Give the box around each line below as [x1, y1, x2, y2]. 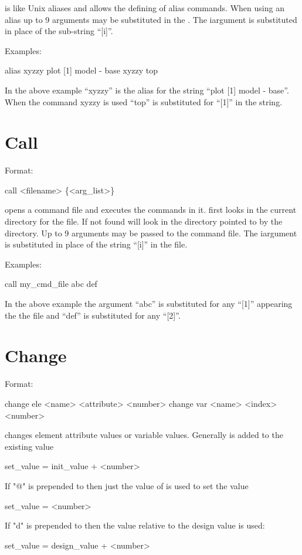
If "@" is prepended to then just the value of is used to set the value [5, 479, 249, 492]
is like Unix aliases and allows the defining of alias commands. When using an [5, 2, 284, 14]
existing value [5, 440, 54, 452]
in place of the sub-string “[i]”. [5, 25, 113, 37]
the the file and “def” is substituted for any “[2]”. [5, 309, 181, 321]
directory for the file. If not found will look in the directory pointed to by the [5, 215, 283, 228]
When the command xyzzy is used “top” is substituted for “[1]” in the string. [5, 95, 283, 108]
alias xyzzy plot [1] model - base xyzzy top [5, 64, 158, 76]
